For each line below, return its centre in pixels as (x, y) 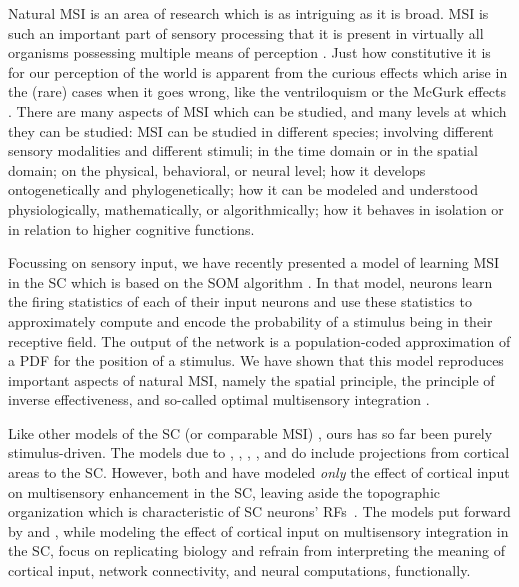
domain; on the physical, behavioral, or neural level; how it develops (217, 169)
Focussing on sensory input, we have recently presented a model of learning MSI (254, 262)
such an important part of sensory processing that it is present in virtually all (246, 32)
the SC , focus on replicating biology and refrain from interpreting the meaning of (256, 550)
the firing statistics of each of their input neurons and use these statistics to (240, 301)
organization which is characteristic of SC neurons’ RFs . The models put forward (259, 511)
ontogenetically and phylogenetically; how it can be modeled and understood (243, 189)
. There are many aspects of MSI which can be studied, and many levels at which (257, 110)
